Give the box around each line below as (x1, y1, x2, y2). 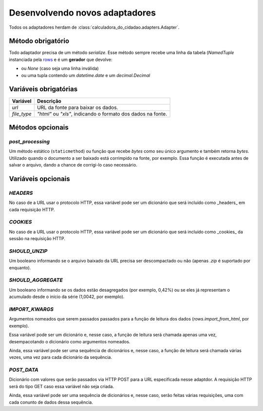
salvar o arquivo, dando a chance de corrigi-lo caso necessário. (9, 162, 137, 168)
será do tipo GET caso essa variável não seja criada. (9, 383, 114, 389)
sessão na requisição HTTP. (9, 236, 66, 242)
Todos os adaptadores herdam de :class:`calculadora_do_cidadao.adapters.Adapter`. (9, 24, 180, 30)
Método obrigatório (9, 37, 70, 45)
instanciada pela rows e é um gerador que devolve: (9, 56, 113, 62)
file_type (12, 110, 32, 117)
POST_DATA (9, 367, 38, 374)
